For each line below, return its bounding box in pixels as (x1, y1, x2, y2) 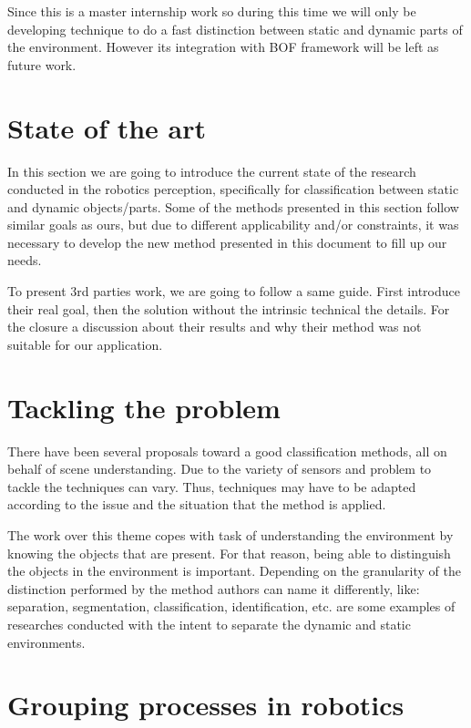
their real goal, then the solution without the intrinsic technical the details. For (7, 299, 450, 318)
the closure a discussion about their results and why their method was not (7, 317, 422, 336)
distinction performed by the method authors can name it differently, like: (7, 579, 420, 598)
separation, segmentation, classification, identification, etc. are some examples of (7, 597, 456, 616)
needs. (7, 251, 42, 270)
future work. (7, 55, 77, 74)
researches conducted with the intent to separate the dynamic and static (7, 614, 411, 633)
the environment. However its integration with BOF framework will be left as (7, 37, 439, 56)
